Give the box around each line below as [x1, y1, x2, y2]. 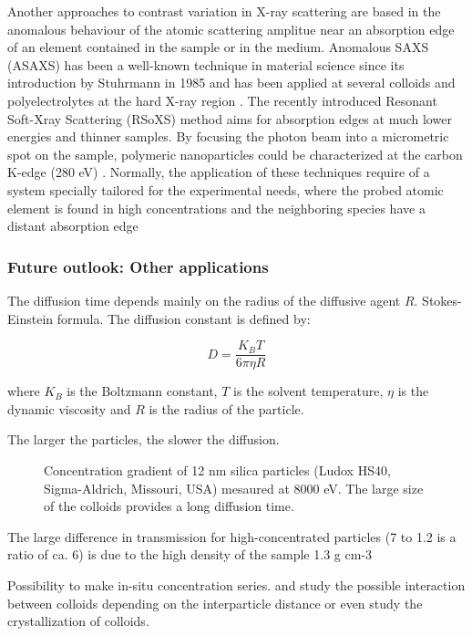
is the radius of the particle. [149, 399, 304, 418]
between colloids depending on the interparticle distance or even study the [7, 593, 423, 612]
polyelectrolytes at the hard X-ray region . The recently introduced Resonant [7, 90, 437, 109]
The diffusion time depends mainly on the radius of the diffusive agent [7, 290, 401, 309]
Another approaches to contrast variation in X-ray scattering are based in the [7, 2, 441, 20]
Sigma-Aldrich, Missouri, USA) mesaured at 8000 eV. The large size [44, 478, 424, 497]
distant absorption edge [7, 216, 139, 235]
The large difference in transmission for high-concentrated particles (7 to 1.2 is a [7, 527, 457, 546]
